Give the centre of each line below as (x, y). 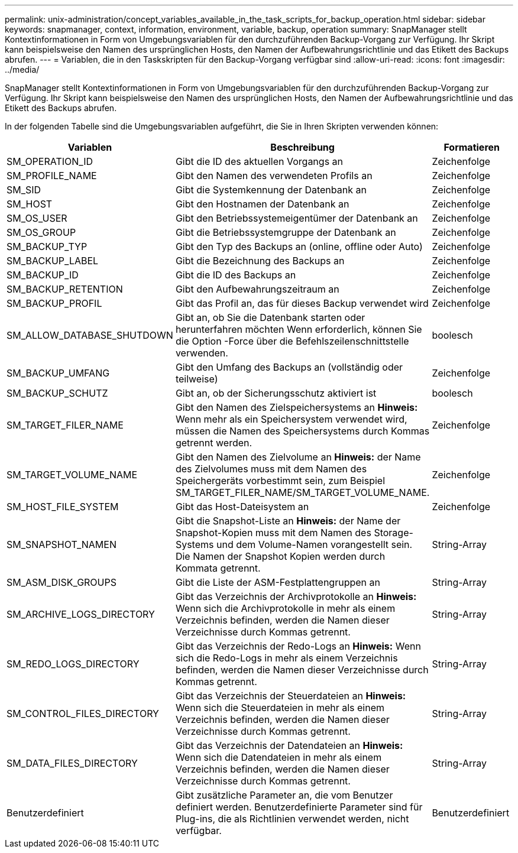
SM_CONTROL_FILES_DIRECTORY (83, 713)
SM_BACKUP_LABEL (53, 261)
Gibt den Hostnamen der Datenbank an (262, 204)
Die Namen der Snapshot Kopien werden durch (280, 556)
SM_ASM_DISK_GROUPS (61, 582)
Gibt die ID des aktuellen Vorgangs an (259, 161)
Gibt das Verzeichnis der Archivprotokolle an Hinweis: (296, 596)
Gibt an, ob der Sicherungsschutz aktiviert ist (276, 393)
